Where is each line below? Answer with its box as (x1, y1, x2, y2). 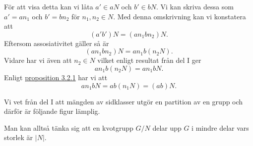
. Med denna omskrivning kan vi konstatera (113, 11, 246, 21)
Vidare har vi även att (4, 55, 72, 65)
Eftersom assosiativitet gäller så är (4, 38, 109, 48)
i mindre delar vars (191, 122, 249, 133)
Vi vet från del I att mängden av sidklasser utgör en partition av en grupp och (4, 96, 243, 106)
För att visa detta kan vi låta (4, 1, 93, 11)
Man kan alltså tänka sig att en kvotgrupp (4, 122, 133, 133)
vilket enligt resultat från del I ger (97, 55, 201, 65)
